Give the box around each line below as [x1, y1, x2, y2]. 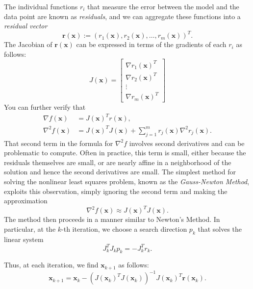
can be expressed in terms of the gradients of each [76, 39, 227, 49]
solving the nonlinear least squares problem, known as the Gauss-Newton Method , [4, 176, 250, 186]
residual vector [4, 21, 48, 31]
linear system [4, 234, 44, 244]
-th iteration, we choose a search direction [61, 223, 187, 234]
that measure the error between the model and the [87, 1, 239, 11]
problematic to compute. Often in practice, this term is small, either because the [4, 147, 246, 158]
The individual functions [4, 1, 78, 11]
